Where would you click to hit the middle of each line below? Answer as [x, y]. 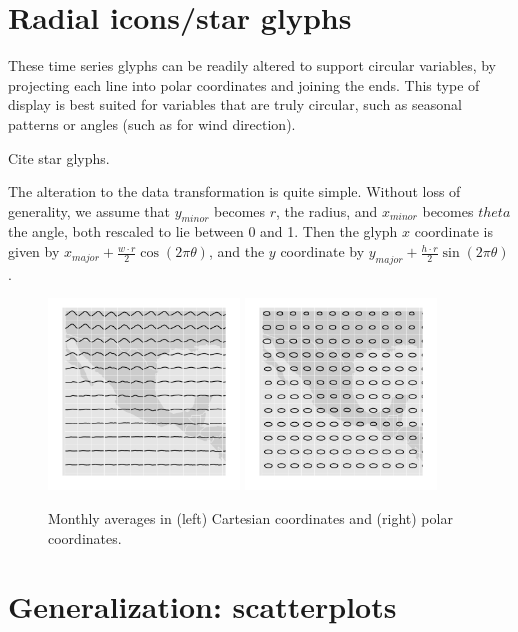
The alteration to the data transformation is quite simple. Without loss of [234, 191]
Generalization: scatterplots [202, 606]
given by [34, 251]
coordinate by [322, 251]
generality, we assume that [89, 210]
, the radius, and [327, 210]
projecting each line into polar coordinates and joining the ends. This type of [244, 84]
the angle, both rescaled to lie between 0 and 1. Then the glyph [203, 231]
